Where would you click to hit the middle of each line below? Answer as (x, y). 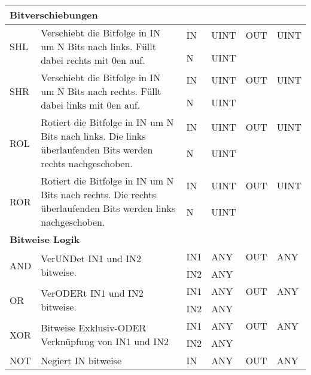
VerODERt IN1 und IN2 (92, 293)
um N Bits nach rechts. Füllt (101, 91)
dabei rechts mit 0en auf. (93, 60)
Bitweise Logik (45, 239)
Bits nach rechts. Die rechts (98, 194)
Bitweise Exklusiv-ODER (94, 328)
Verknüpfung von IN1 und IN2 (105, 341)
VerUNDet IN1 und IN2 (91, 258)
